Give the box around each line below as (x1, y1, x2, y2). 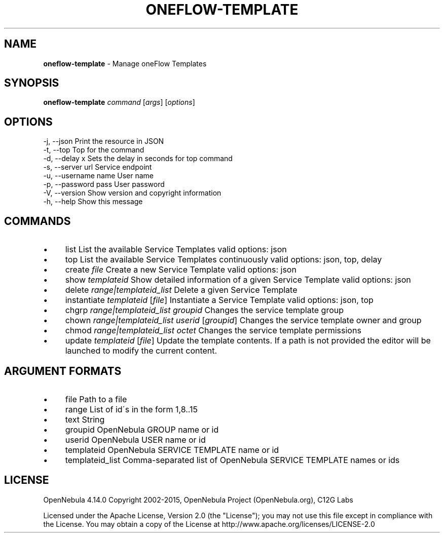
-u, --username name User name (43, 171, 154, 180)
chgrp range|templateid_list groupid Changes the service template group (65, 305, 344, 316)
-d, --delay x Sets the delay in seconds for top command (43, 154, 233, 163)
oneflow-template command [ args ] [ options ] (43, 98, 195, 107)
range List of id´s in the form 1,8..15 (65, 404, 198, 414)
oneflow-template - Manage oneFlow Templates (43, 59, 207, 68)
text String (65, 414, 105, 425)
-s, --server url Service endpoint (43, 163, 152, 172)
